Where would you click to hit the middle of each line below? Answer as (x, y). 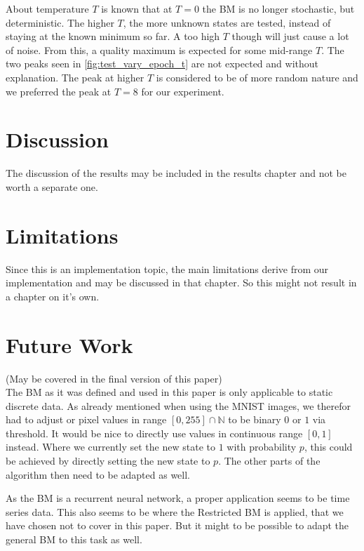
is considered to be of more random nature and (257, 77)
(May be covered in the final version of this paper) (114, 378)
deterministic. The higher (60, 22)
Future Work (69, 344)
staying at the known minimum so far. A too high (113, 36)
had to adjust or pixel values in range (86, 419)
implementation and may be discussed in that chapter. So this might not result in (181, 283)
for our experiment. (183, 91)
